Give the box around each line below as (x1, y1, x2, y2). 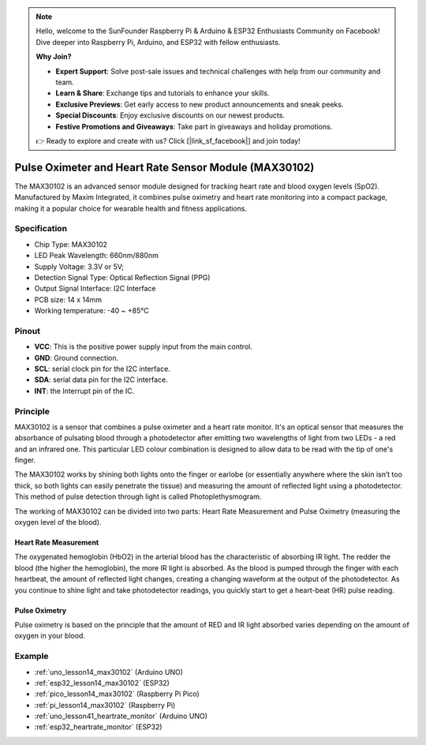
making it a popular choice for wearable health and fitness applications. (14, 204, 248, 213)
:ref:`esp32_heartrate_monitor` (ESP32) (34, 722, 163, 732)
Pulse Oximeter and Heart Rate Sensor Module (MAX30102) (14, 160, 315, 174)
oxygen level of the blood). (14, 518, 102, 527)
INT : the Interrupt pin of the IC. (34, 386, 135, 395)
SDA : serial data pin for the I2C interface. (34, 375, 169, 384)
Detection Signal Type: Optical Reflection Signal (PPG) (34, 272, 211, 282)
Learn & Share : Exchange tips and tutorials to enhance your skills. (55, 88, 270, 98)
